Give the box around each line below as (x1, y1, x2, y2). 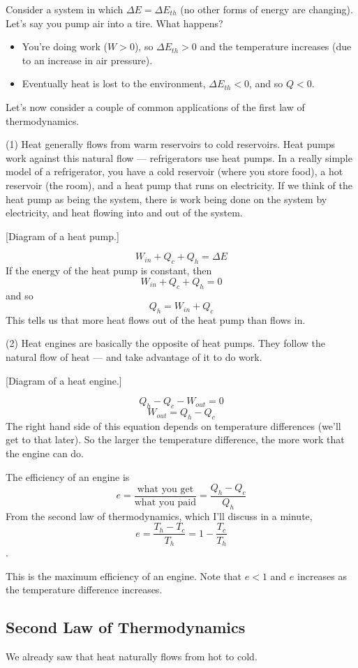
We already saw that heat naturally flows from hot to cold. (6, 648, 258, 663)
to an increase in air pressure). (22, 52, 153, 67)
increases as (297, 568, 348, 583)
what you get (137, 484, 194, 494)
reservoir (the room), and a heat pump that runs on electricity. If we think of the (6, 177, 353, 192)
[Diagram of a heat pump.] (6, 228, 119, 243)
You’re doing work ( (22, 39, 108, 54)
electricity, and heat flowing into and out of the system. (6, 205, 243, 220)
